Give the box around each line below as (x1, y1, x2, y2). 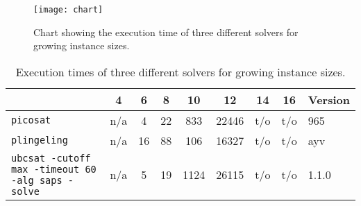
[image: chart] (33, 5, 103, 15)
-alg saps (11, 174, 62, 186)
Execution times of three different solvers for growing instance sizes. (15, 63, 346, 80)
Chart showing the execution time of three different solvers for (33, 24, 299, 39)
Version (308, 91, 350, 108)
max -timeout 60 (11, 163, 96, 175)
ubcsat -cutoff (11, 152, 91, 164)
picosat (11, 114, 51, 126)
